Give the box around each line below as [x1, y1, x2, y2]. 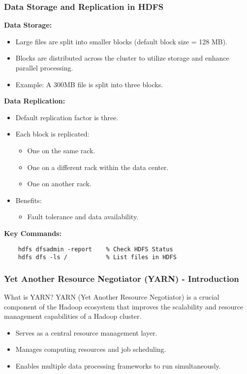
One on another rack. [27, 178, 92, 189]
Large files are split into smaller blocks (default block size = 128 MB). [15, 36, 227, 46]
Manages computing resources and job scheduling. [15, 344, 166, 354]
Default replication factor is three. [15, 112, 119, 122]
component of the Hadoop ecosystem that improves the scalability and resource [4, 301, 244, 311]
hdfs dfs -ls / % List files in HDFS [18, 254, 177, 261]
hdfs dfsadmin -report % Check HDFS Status [18, 245, 173, 253]
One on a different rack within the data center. [27, 162, 169, 172]
